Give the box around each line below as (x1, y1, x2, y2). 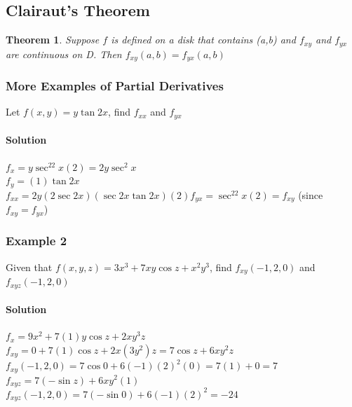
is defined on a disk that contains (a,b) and (111, 32, 296, 47)
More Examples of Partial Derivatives (6, 77, 224, 95)
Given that (6, 259, 53, 274)
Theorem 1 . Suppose (6, 32, 100, 47)
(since (298, 187, 323, 202)
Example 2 (6, 232, 67, 249)
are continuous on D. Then (6, 46, 122, 61)
